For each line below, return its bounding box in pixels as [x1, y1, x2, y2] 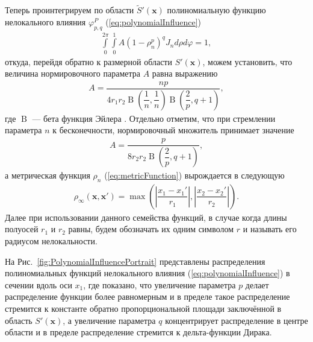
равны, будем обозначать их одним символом [68, 223, 234, 235]
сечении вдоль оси [5, 278, 72, 291]
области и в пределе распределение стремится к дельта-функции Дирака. [5, 326, 272, 338]
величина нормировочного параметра [5, 67, 140, 80]
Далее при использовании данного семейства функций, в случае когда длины [5, 211, 287, 223]
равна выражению [152, 67, 218, 80]
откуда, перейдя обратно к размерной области [5, 55, 172, 68]
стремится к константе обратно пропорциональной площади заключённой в [5, 302, 282, 314]
